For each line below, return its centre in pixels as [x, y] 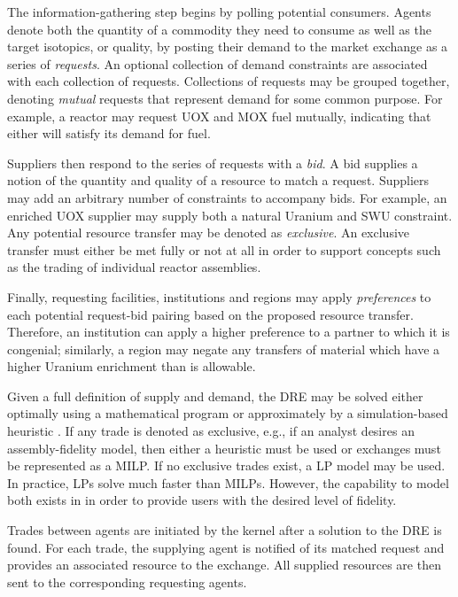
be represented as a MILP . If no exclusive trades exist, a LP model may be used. [226, 465]
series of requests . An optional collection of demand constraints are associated [217, 63]
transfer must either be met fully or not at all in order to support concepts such [224, 249]
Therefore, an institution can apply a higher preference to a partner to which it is [229, 332]
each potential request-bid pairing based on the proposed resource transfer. [210, 314]
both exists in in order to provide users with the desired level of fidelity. [202, 500]
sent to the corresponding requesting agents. [127, 581]
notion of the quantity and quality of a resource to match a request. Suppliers [218, 180]
